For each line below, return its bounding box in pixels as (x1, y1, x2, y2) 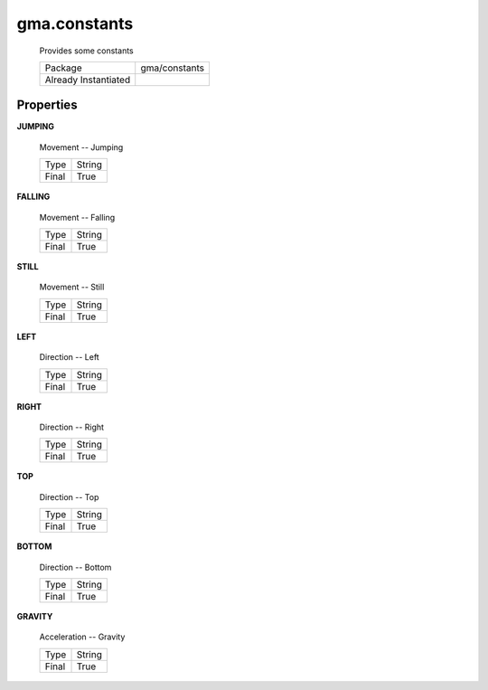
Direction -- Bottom (39, 562, 112, 572)
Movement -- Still (39, 281, 105, 293)
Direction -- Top (39, 491, 99, 502)
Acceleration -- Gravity (39, 631, 126, 642)
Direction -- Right (39, 421, 104, 432)
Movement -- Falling (39, 212, 116, 222)
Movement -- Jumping (39, 141, 124, 153)
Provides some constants (39, 45, 135, 56)
